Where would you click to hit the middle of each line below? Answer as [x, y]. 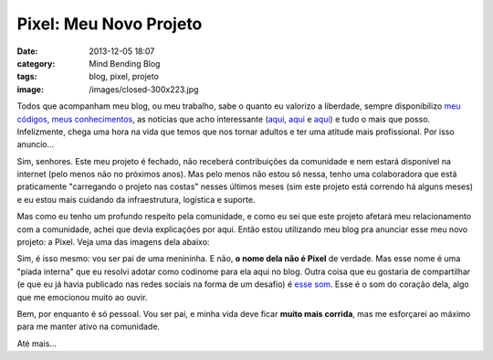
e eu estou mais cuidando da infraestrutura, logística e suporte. [136, 199]
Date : [27, 51]
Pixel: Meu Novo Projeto [110, 24]
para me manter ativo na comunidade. [88, 327]
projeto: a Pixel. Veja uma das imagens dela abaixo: [113, 242]
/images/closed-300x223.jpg [144, 89]
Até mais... [37, 344]
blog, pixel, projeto [124, 77]
